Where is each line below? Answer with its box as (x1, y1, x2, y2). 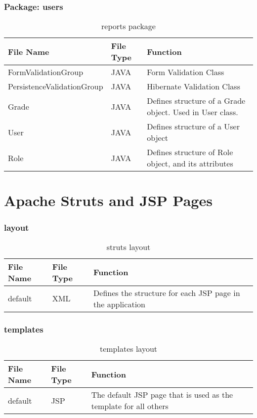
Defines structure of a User (147, 121, 240, 132)
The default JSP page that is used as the (91, 389, 233, 401)
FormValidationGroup (8, 66, 84, 78)
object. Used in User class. (147, 106, 238, 118)
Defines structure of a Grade (147, 95, 246, 107)
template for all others (91, 400, 169, 412)
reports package (101, 20, 156, 32)
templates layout (99, 343, 158, 355)
